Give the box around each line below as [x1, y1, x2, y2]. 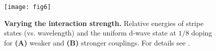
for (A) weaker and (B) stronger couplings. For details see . [4, 37, 190, 47]
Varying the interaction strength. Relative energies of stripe [4, 17, 204, 28]
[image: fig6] [4, 3, 51, 10]
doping [191, 27, 212, 38]
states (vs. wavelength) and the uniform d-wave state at [4, 27, 176, 38]
